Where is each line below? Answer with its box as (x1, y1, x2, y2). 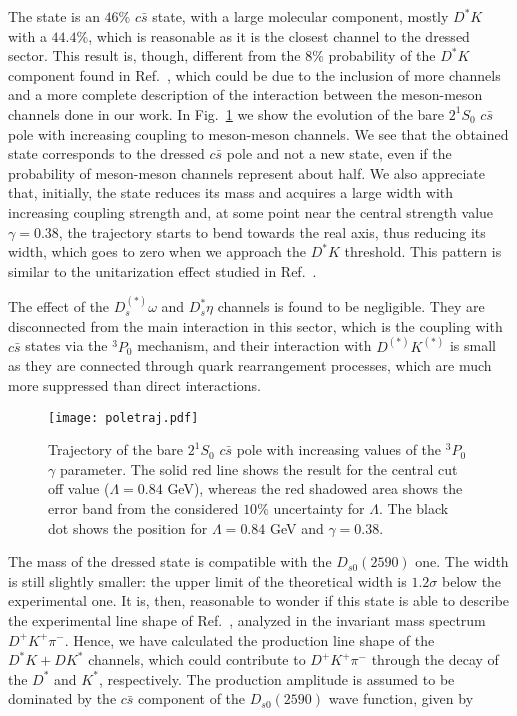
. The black (378, 497, 449, 518)
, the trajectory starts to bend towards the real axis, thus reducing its (58, 221, 486, 242)
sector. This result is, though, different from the (8, 45, 301, 66)
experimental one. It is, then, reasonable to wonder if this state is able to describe (8, 590, 510, 611)
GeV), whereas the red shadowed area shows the (167, 478, 463, 499)
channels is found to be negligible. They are (217, 296, 485, 317)
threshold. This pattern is (344, 241, 502, 262)
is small (449, 335, 496, 356)
